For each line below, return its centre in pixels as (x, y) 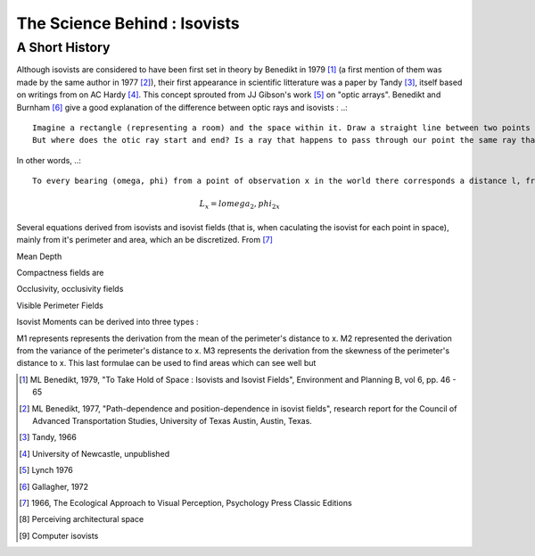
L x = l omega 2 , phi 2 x (240, 205)
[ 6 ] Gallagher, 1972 (54, 486)
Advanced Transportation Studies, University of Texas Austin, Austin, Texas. (172, 420)
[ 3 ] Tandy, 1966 (48, 437)
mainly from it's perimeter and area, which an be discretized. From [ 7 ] (145, 240)
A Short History (63, 47)
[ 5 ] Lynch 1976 (46, 470)
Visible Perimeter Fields (60, 305)
